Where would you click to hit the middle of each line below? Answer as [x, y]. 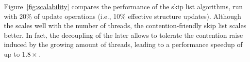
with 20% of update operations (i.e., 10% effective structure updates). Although [123, 16]
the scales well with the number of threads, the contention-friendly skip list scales [125, 25]
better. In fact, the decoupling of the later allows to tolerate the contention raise [124, 35]
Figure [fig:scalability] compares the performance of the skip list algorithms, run [124, 6]
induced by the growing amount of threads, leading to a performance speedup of [123, 44]
